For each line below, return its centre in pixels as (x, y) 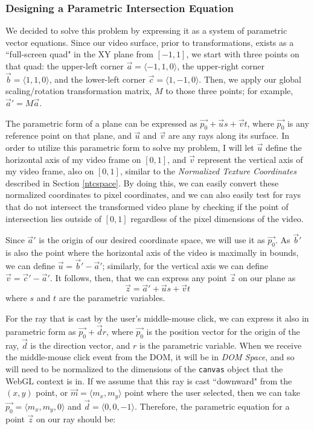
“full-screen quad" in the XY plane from (79, 54)
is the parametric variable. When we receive (221, 345)
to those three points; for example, (229, 91)
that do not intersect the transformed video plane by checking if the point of (147, 206)
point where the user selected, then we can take (212, 392)
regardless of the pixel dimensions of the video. (217, 218)
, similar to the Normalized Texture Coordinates (208, 171)
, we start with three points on (243, 54)
